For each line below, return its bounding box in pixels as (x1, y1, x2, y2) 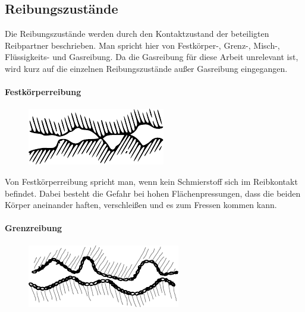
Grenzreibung (5, 222, 62, 234)
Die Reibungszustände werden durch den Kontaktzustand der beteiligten (5, 27, 269, 40)
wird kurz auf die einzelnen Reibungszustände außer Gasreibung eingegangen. (5, 62, 288, 74)
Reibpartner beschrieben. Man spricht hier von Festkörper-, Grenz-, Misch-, (5, 39, 280, 51)
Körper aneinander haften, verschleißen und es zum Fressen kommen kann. (5, 198, 277, 211)
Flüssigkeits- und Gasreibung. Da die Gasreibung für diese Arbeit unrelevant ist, (5, 51, 298, 63)
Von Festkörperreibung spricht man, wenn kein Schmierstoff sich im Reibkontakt (5, 175, 298, 187)
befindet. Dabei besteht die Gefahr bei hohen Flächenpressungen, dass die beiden (5, 187, 301, 199)
